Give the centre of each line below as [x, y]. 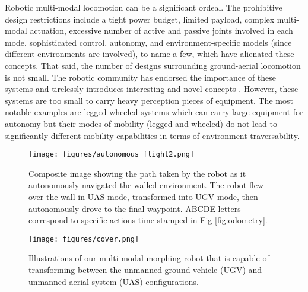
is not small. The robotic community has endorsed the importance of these [141, 77]
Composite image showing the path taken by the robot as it [137, 173]
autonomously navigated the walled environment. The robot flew [146, 185]
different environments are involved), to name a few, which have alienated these [150, 54]
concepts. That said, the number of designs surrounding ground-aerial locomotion [153, 65]
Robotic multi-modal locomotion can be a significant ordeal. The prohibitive [144, 7]
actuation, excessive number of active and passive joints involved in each [161, 31]
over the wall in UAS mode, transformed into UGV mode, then [143, 196]
